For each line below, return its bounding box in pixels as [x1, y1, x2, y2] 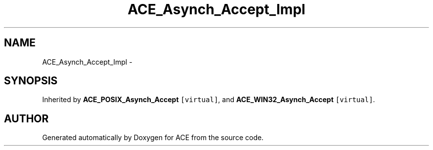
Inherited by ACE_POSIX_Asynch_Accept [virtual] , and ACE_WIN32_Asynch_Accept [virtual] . [42, 95, 375, 104]
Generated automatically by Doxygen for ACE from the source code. [42, 133, 264, 142]
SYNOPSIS [4, 75, 58, 87]
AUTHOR [4, 112, 49, 125]
